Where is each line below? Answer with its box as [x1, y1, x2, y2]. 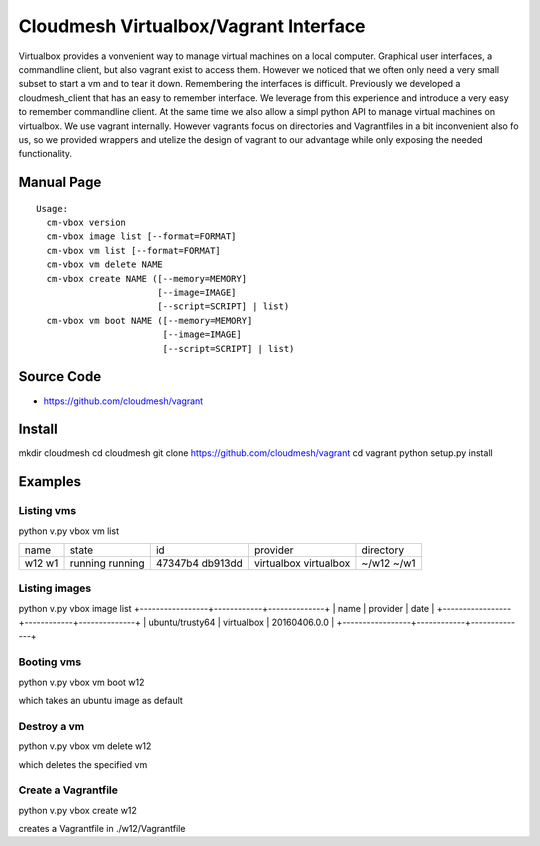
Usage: [36, 203, 69, 214]
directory [361, 543, 405, 557]
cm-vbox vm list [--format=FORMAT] [46, 245, 222, 256]
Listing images [18, 581, 92, 595]
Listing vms [18, 504, 77, 518]
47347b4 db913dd [155, 556, 244, 570]
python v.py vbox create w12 [18, 804, 137, 816]
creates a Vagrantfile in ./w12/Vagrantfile [18, 823, 186, 835]
